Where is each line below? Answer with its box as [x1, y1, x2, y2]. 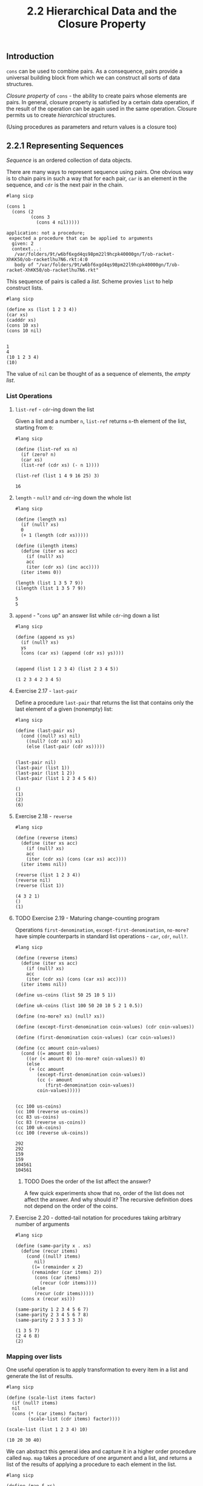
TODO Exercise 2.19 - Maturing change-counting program [15, 914, 159, 922]
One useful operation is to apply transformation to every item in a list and [6, 1366, 188, 1373]
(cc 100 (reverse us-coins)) [15, 1108, 89, 1114]
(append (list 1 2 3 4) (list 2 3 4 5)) [15, 665, 119, 672]
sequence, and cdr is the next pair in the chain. [6, 181, 124, 188]
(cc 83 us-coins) [15, 1114, 59, 1120]
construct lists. [6, 284, 44, 292]
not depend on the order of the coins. [24, 1202, 118, 1210]
